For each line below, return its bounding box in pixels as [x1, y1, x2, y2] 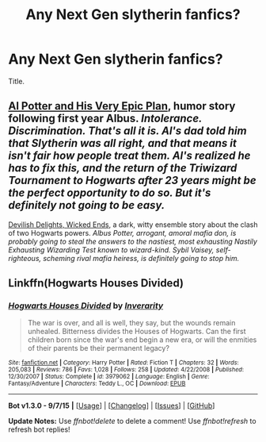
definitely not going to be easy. [8, 198, 165, 212]
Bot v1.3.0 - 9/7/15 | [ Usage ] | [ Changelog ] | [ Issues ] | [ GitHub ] [8, 401, 215, 410]
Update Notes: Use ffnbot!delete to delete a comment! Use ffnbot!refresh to [8, 417, 256, 426]
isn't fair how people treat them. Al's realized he [8, 149, 251, 163]
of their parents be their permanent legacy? [27, 344, 170, 353]
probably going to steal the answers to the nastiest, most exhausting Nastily [8, 236, 257, 246]
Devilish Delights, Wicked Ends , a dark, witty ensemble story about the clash [8, 220, 259, 229]
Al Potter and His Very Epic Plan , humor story [8, 99, 236, 113]
